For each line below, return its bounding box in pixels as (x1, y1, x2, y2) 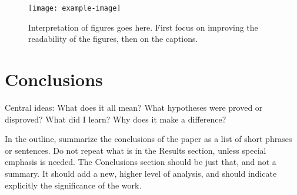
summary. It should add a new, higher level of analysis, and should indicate (5, 167, 277, 179)
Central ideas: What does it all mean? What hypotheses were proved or (5, 101, 263, 113)
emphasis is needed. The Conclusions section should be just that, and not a (5, 156, 276, 168)
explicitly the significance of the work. (5, 179, 142, 191)
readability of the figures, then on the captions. (28, 32, 198, 45)
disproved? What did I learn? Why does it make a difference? (5, 113, 226, 125)
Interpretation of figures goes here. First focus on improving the (28, 21, 258, 33)
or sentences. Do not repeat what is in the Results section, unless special (5, 144, 266, 156)
